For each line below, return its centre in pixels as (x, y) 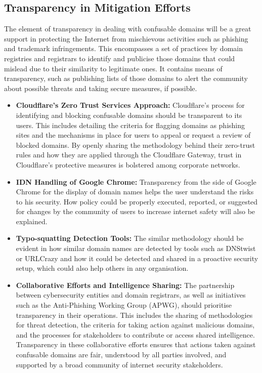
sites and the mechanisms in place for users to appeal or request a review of (133, 135)
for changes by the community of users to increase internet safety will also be (136, 211)
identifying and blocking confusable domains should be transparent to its (129, 115)
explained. (32, 221)
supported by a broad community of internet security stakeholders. (119, 364)
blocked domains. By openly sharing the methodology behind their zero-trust (136, 144)
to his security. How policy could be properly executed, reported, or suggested (137, 201)
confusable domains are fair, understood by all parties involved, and (121, 355)
